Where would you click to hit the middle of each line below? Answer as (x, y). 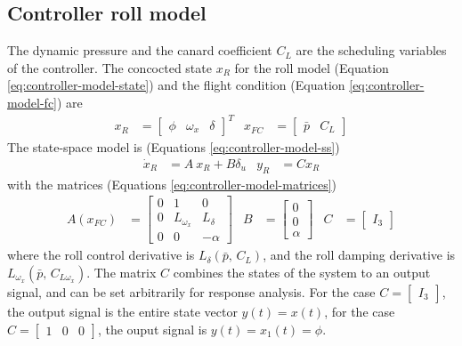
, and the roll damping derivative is (359, 255)
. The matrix (122, 272)
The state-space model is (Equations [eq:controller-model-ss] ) (174, 147)
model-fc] (32, 102)
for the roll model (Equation (312, 67)
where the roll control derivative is (101, 255)
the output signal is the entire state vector (122, 311)
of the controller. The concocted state (109, 67)
